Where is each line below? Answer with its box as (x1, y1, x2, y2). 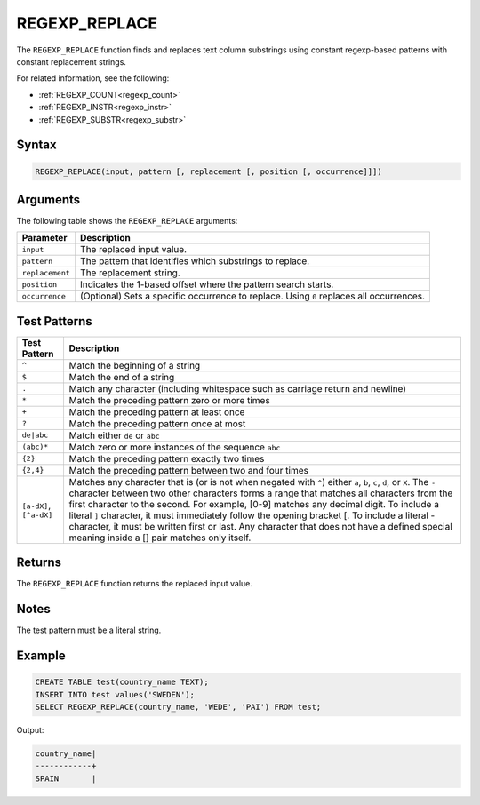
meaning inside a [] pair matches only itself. (68, 531, 252, 544)
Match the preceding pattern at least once (68, 405, 245, 418)
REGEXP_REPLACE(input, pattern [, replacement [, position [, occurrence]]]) (35, 166, 382, 177)
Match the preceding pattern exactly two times (68, 452, 265, 465)
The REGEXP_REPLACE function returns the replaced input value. (16, 578, 253, 589)
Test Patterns (16, 314, 92, 329)
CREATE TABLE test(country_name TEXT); (35, 677, 209, 688)
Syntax (16, 138, 57, 153)
